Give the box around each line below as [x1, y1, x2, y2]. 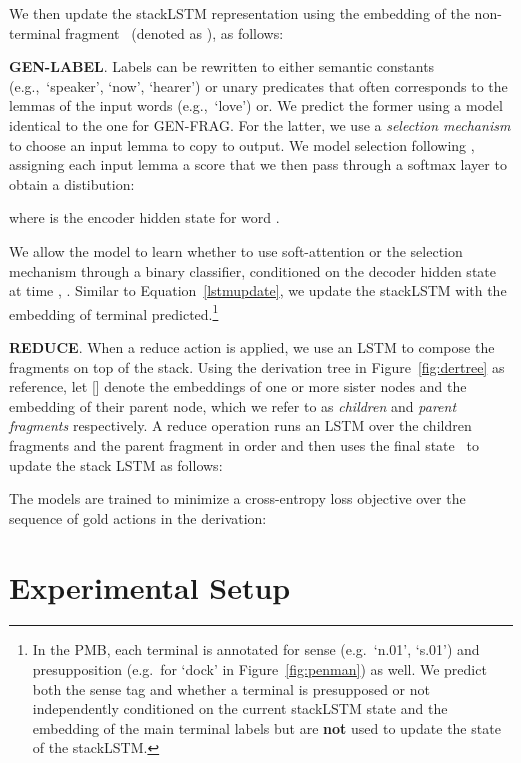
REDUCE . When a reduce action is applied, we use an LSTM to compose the [9, 336, 495, 357]
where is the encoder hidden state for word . [9, 207, 280, 228]
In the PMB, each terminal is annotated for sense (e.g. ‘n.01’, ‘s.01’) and [32, 639, 480, 660]
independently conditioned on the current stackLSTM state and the [32, 698, 448, 719]
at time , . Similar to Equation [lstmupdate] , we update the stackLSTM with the [9, 280, 507, 301]
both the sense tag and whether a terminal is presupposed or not [32, 678, 431, 699]
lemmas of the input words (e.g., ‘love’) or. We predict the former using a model [9, 95, 503, 116]
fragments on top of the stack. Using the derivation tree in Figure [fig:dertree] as [9, 356, 505, 377]
